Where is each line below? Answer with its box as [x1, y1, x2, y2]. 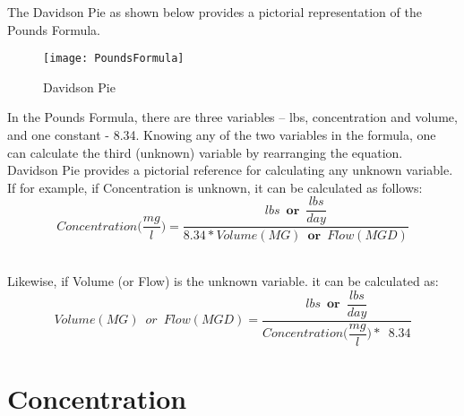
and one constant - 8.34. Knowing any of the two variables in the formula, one [7, 126, 436, 144]
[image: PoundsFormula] [43, 52, 185, 65]
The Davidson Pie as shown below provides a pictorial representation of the [7, 3, 422, 21]
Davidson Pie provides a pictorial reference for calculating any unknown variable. [7, 160, 453, 179]
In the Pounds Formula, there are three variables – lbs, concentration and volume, [7, 108, 458, 126]
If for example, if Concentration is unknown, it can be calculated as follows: [7, 178, 423, 196]
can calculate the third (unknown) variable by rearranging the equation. [7, 143, 403, 161]
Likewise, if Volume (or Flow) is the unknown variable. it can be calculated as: [7, 272, 439, 290]
